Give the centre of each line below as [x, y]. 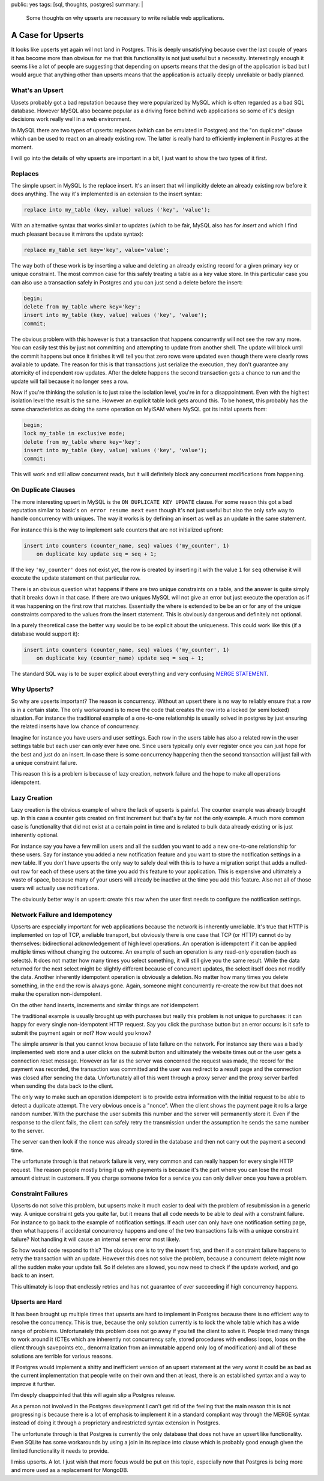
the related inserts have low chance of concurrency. [76, 726]
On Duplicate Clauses [43, 490]
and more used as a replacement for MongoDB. [70, 1470]
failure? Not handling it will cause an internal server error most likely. [96, 1239]
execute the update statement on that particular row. [76, 578]
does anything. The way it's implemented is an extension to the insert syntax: [106, 194]
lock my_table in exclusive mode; [74, 434]
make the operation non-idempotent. [56, 994]
